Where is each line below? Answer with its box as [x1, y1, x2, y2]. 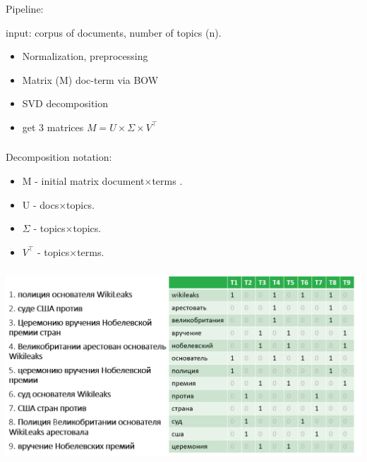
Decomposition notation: [6, 150, 112, 164]
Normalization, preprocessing [22, 49, 148, 63]
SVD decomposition [22, 96, 109, 111]
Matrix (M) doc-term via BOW [22, 72, 159, 87]
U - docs [22, 197, 59, 212]
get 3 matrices [22, 119, 84, 134]
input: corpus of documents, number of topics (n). [6, 25, 222, 39]
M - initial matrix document [22, 174, 145, 188]
